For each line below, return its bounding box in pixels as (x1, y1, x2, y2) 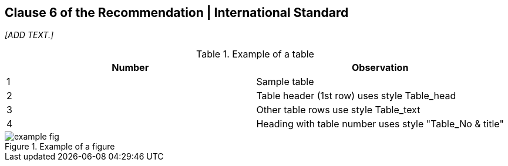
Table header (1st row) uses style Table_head (256, 90, 456, 102)
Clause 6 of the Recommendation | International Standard (5, 5, 349, 20)
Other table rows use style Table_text (256, 104, 420, 116)
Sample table (256, 76, 314, 88)
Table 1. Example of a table (196, 48, 314, 60)
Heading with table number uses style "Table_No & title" (256, 118, 504, 130)
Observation (351, 62, 409, 74)
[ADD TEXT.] (5, 30, 54, 40)
